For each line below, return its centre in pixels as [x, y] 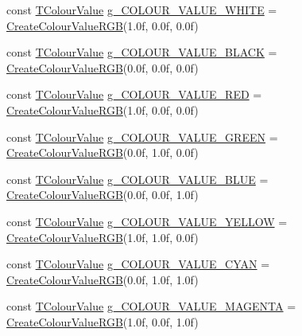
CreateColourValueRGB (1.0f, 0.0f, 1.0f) [103, 321]
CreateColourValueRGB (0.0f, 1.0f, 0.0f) [103, 152]
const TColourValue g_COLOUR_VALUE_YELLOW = [147, 221]
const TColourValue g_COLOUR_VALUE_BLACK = [142, 52]
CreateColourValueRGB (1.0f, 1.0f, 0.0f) [103, 237]
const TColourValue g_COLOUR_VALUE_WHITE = [142, 10]
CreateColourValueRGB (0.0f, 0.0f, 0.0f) [103, 67]
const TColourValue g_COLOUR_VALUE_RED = [134, 94]
